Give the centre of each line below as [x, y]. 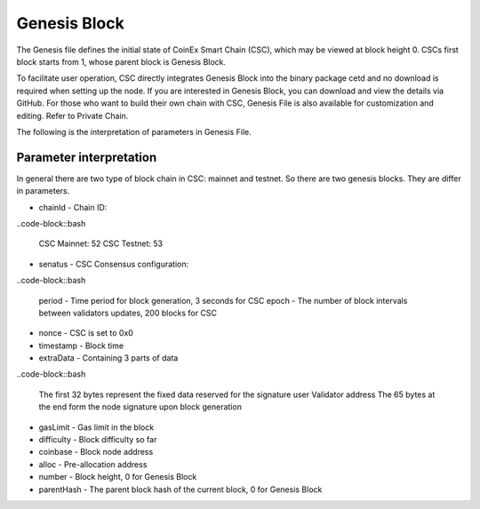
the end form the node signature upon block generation [140, 407]
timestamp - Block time [81, 346]
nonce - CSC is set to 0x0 [86, 333]
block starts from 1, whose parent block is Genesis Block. [121, 61]
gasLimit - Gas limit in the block [96, 427]
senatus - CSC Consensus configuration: [114, 264]
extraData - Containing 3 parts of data [108, 358]
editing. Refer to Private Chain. [72, 115]
